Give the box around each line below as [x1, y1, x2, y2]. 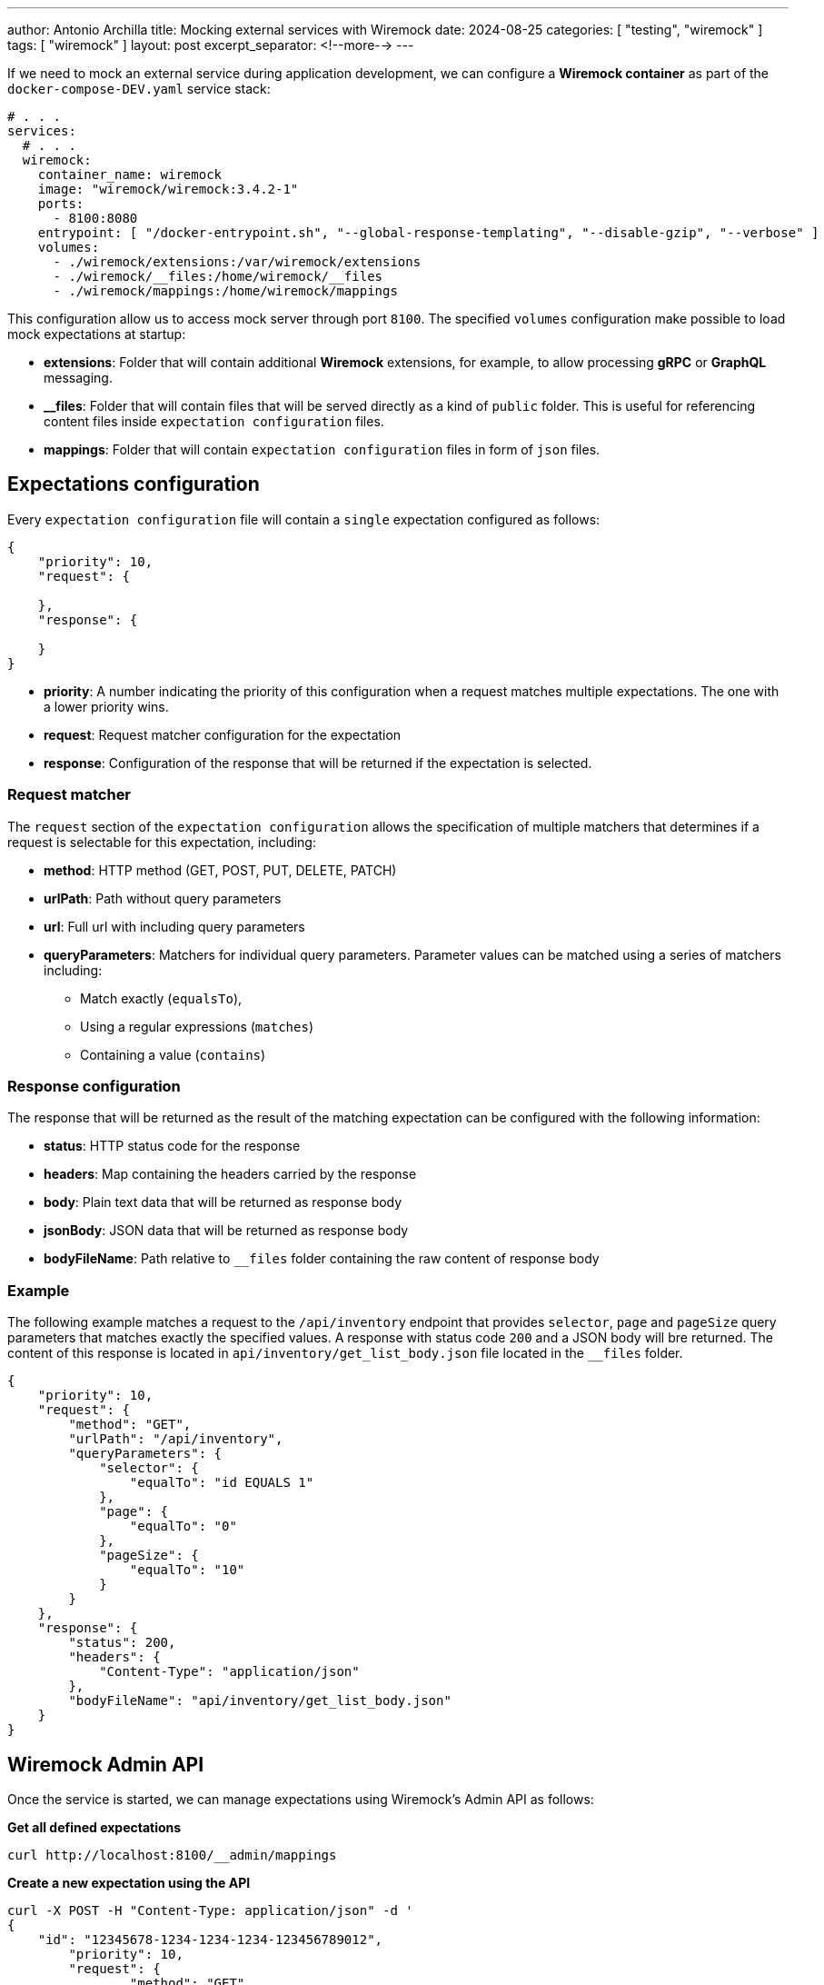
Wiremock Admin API [7, 1752, 204, 1776]
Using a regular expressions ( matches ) [80, 1018, 313, 1034]
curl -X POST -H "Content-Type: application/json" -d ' [7, 1902, 413, 1918]
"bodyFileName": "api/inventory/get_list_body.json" [68, 1693, 452, 1709]
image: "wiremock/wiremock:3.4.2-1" [37, 182, 299, 196]
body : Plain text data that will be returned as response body [44, 1194, 402, 1211]
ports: [37, 196, 84, 211]
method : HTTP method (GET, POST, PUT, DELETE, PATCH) [44, 862, 397, 878]
